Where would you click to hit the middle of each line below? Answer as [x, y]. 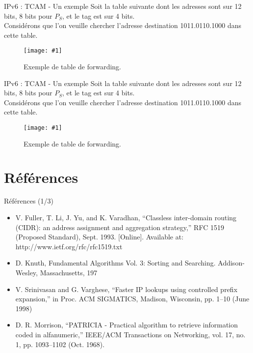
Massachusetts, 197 [69, 272]
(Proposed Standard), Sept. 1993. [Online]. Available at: [100, 237]
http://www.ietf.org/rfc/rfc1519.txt [69, 246]
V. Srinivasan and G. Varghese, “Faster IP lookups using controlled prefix [126, 289]
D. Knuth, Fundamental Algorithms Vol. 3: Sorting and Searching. [115, 263]
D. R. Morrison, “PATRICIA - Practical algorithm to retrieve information [127, 325]
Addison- [231, 263]
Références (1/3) [29, 201]
